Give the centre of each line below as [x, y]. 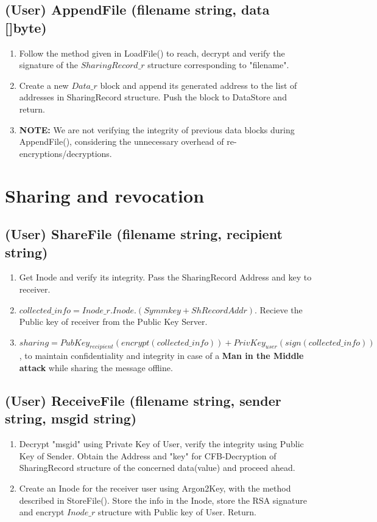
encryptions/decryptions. [65, 153]
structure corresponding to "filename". [218, 65]
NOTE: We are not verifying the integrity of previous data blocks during [157, 129]
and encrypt [42, 512]
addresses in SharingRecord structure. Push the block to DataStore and [153, 97]
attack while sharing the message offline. [96, 368]
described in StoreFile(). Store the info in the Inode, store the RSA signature [163, 500]
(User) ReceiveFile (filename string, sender [143, 401]
